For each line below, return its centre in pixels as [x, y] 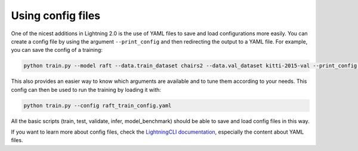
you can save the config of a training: [57, 50]
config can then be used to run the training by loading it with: [86, 90]
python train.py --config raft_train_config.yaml [98, 105]
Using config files [56, 16]
